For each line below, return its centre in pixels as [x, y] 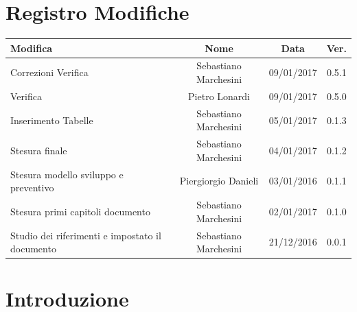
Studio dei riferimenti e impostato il [86, 235]
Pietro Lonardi [219, 96]
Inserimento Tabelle [52, 120]
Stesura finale [39, 150]
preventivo [32, 188]
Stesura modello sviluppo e [67, 174]
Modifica [32, 48]
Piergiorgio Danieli [219, 181]
